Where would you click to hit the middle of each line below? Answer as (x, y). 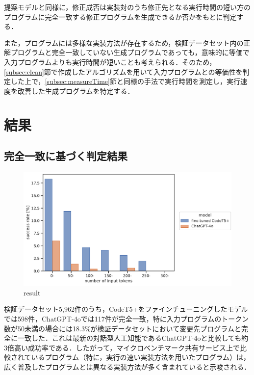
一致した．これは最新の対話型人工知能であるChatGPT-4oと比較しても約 (133, 338)
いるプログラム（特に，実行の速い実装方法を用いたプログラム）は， (141, 357)
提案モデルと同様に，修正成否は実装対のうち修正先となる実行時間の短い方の (127, 7)
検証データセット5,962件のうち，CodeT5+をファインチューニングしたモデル (126, 309)
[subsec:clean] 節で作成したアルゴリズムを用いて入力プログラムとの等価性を (123, 71)
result (32, 292)
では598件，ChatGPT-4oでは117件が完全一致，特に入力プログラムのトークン (127, 318)
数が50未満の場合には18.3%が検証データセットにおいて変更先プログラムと (123, 328)
